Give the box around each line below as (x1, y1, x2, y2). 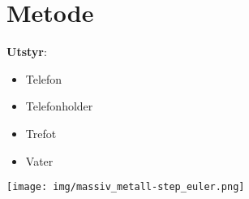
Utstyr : (6, 43, 47, 60)
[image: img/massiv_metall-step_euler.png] (6, 181, 245, 193)
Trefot (25, 124, 57, 141)
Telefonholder (25, 97, 93, 115)
